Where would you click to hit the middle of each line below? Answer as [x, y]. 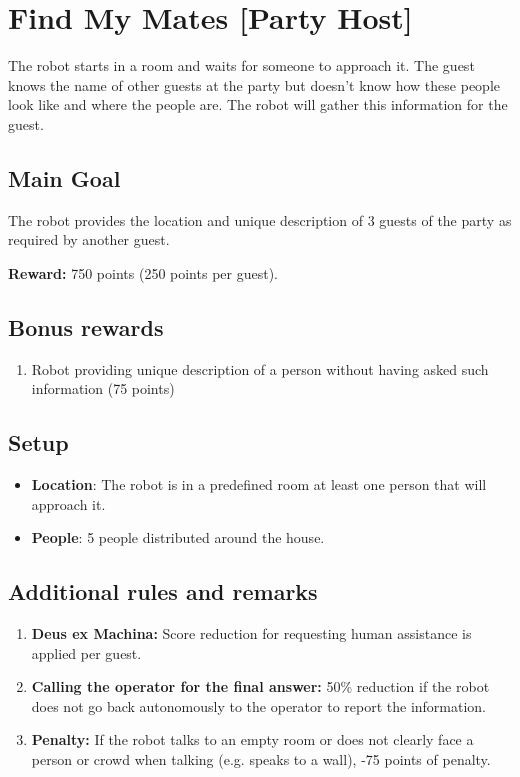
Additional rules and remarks [163, 591]
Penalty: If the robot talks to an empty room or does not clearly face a [252, 739]
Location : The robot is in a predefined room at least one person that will [259, 484]
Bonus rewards [86, 326]
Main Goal [64, 177]
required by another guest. [89, 239]
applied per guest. [86, 652]
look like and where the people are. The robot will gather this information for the [258, 104]
